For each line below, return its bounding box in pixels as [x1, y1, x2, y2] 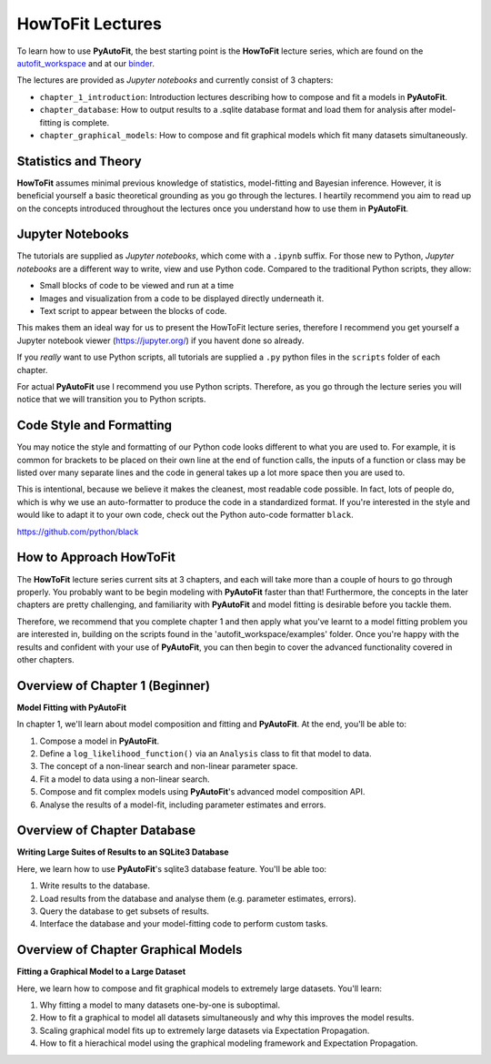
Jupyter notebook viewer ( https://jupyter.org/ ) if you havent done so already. [16, 335, 305, 346]
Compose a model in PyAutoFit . [39, 735, 159, 746]
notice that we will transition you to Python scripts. [16, 394, 206, 405]
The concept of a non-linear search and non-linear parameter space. [39, 761, 298, 772]
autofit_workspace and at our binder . [16, 57, 155, 68]
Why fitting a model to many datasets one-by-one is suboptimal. [39, 999, 281, 1010]
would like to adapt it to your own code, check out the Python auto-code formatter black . [16, 510, 354, 521]
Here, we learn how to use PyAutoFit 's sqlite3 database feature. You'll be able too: [16, 863, 327, 874]
